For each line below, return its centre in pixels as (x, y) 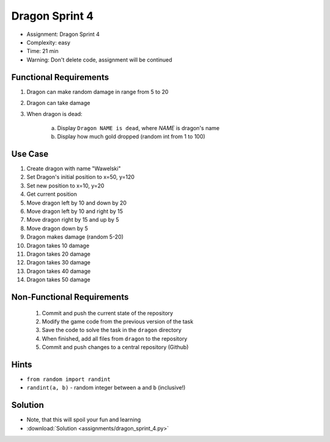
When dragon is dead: (54, 114)
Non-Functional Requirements (70, 297)
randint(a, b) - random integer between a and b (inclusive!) (106, 388)
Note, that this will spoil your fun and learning (84, 420)
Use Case (30, 154)
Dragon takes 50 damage (59, 280)
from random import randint (69, 379)
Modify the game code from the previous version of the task (118, 321)
